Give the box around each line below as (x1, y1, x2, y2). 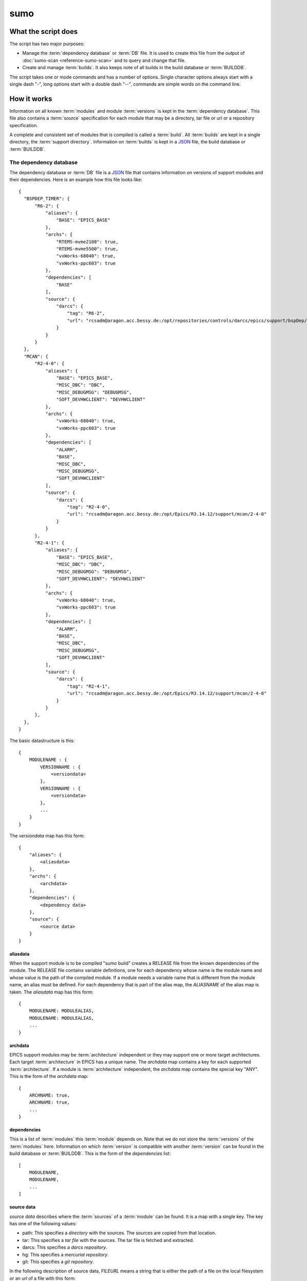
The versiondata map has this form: (9, 833, 85, 839)
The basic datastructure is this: (9, 738, 75, 744)
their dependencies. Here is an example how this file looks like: (9, 177, 143, 183)
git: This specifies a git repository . (22, 1258, 94, 1265)
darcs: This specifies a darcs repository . (22, 1244, 107, 1250)
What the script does (9, 27, 78, 36)
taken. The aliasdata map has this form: (9, 989, 94, 995)
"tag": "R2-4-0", (67, 504, 111, 510)
